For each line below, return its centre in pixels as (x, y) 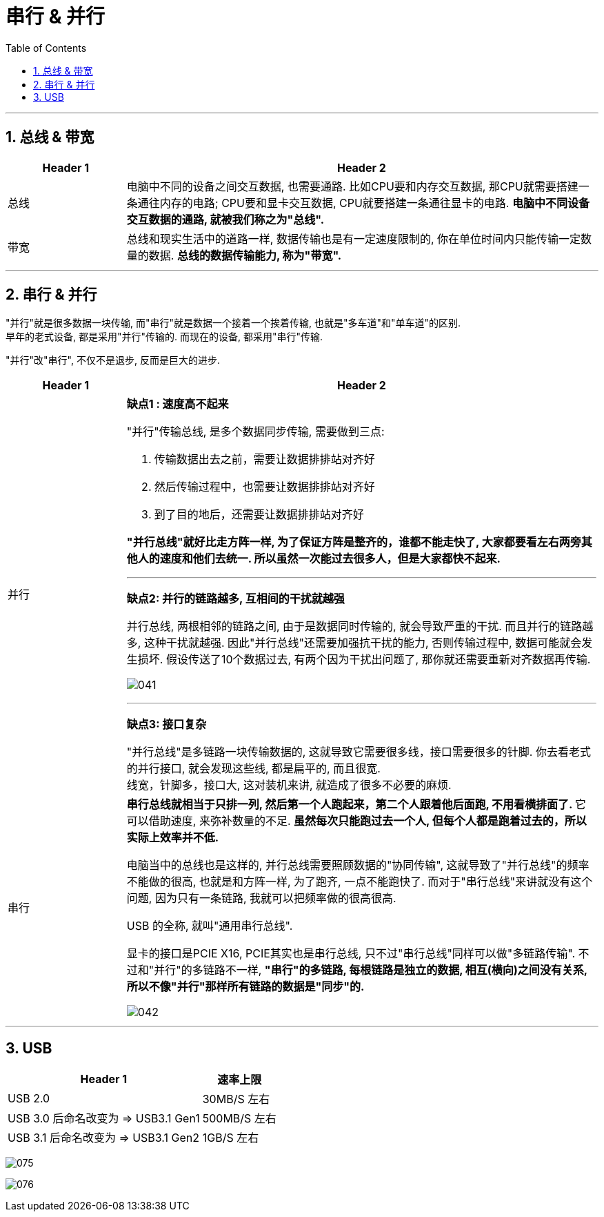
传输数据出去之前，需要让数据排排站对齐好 (264, 459)
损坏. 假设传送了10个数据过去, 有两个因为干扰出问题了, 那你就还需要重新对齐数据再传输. (364, 660)
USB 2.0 (29, 1099)
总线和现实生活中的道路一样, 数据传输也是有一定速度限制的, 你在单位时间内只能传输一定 (354, 238)
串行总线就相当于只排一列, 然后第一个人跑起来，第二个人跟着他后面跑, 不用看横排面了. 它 (356, 805)
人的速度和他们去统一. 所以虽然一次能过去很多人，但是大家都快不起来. (319, 559)
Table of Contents (46, 48)
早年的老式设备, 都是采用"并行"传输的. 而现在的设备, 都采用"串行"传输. (164, 337)
